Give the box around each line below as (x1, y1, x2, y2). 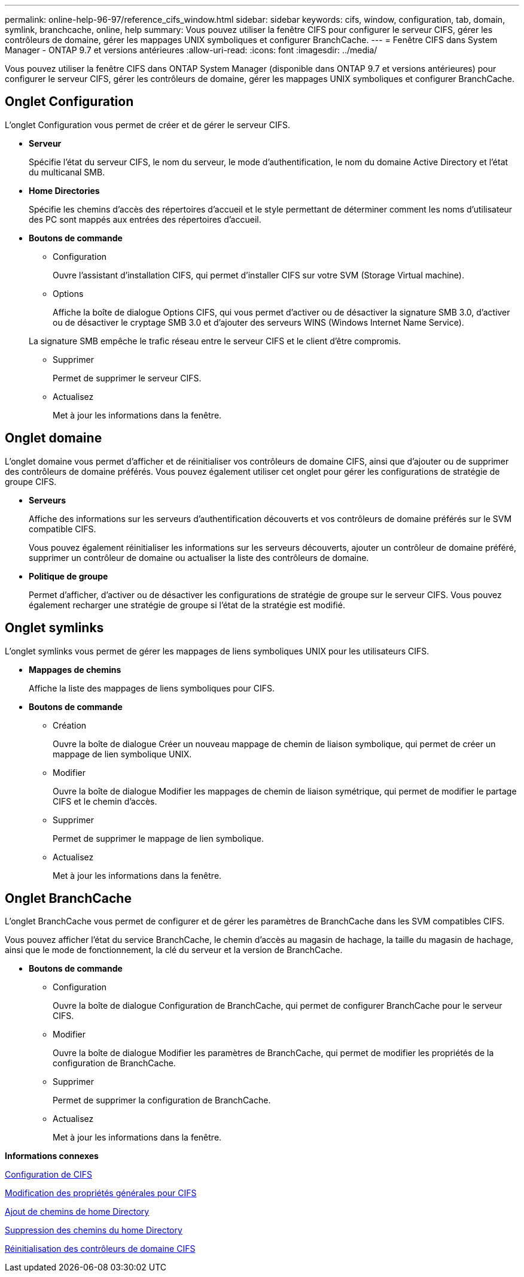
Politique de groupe (29, 571, 108, 581)
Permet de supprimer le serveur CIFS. (53, 372, 202, 383)
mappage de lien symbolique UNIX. (53, 748, 192, 759)
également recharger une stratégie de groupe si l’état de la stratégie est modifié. (29, 599, 345, 610)
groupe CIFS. (5, 476, 57, 487)
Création (53, 720, 87, 730)
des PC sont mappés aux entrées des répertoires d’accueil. (29, 214, 261, 225)
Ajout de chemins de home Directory (5, 1206, 150, 1217)
